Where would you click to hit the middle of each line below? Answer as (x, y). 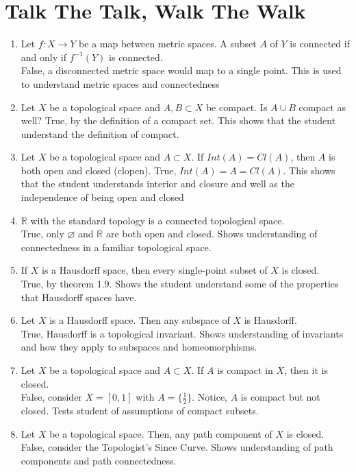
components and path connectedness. (99, 460)
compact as (322, 107)
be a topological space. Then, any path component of (161, 433)
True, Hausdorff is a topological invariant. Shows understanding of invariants (182, 333)
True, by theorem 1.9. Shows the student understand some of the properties (180, 284)
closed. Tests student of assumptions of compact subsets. (140, 411)
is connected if (320, 44)
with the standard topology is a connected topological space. (157, 220)
